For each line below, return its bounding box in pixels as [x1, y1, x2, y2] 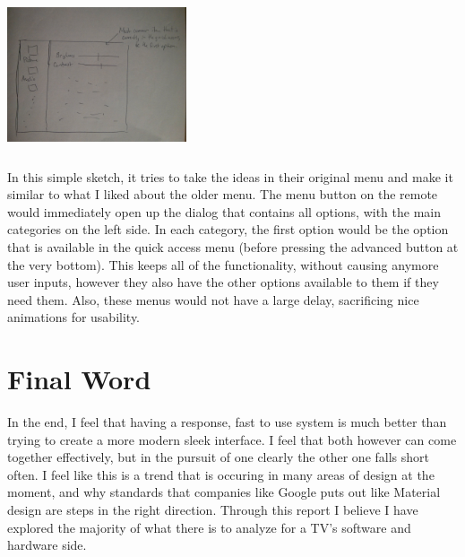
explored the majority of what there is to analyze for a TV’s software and [7, 518, 411, 536]
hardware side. [7, 535, 87, 554]
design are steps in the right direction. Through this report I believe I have [7, 500, 418, 519]
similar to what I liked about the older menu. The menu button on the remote [7, 185, 438, 204]
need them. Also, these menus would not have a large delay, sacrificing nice [7, 290, 419, 309]
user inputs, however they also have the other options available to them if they [7, 273, 439, 292]
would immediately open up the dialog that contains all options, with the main [7, 202, 441, 221]
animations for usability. [7, 308, 141, 326]
